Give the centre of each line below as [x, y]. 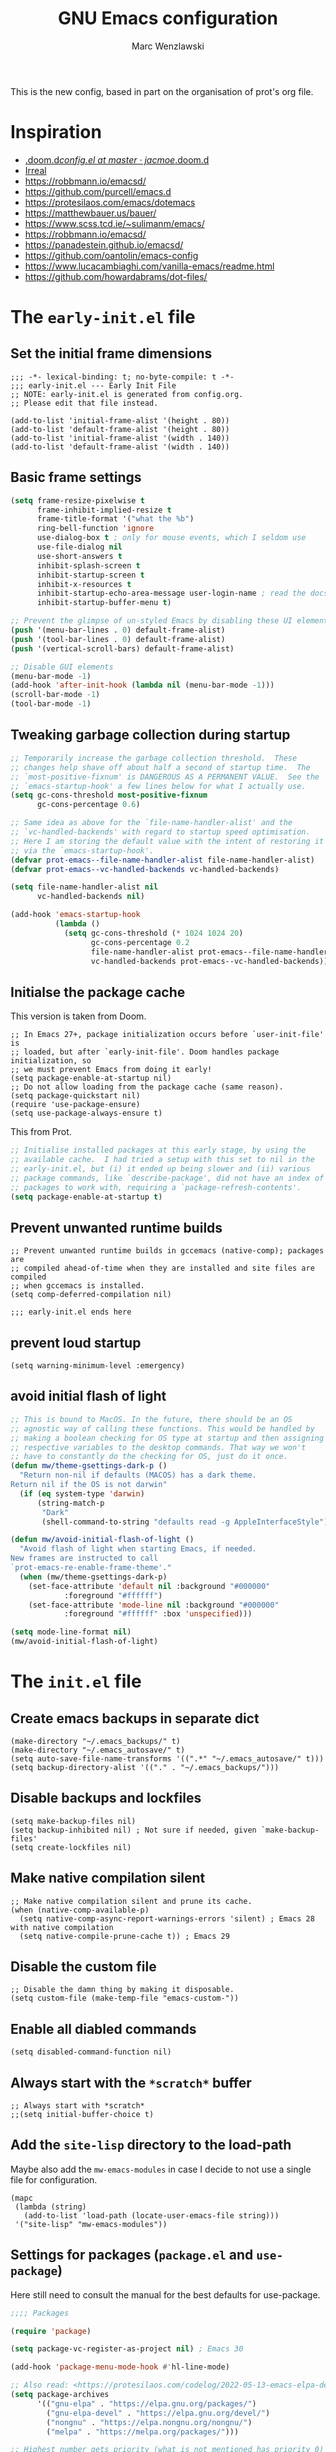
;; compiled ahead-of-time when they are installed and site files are [162, 1268]
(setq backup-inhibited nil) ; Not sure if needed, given [133, 1830]
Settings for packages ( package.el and [132, 2255]
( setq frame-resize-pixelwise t [77, 500]
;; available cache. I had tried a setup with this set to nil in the [162, 1160]
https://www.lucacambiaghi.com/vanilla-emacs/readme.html [149, 266]
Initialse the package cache [98, 992]
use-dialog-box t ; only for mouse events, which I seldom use [171, 538]
